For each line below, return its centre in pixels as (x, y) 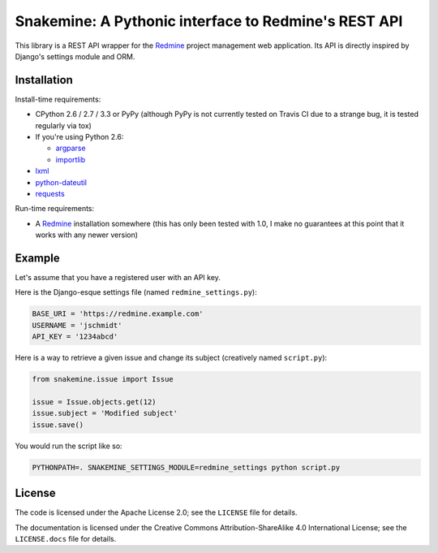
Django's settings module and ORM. (75, 56)
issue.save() (58, 425)
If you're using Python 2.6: (79, 137)
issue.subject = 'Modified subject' (105, 413)
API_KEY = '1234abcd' (75, 337)
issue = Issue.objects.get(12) (94, 402)
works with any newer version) (86, 235)
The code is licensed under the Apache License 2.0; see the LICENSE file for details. (156, 512)
